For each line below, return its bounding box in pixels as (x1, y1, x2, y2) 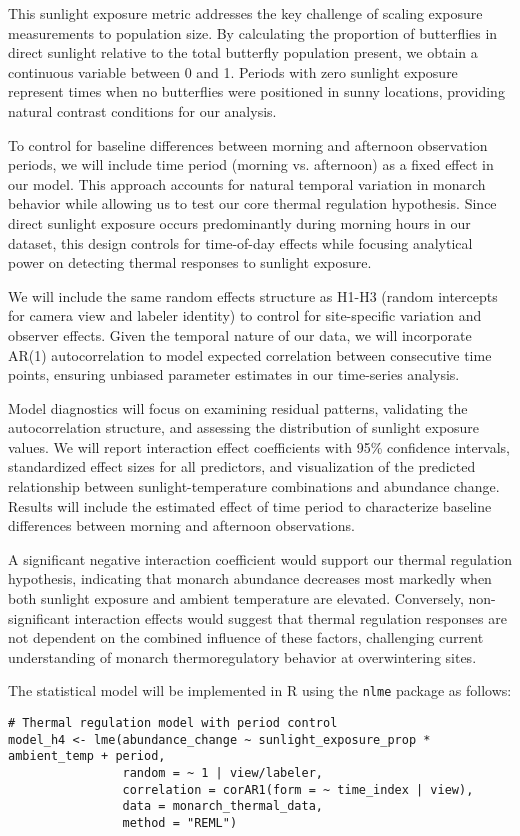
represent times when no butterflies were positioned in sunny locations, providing (8, 81, 505, 102)
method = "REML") (122, 816, 238, 830)
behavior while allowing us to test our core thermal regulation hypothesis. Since (8, 193, 497, 214)
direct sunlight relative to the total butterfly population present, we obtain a (8, 42, 478, 63)
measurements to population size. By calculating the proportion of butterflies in (8, 22, 498, 43)
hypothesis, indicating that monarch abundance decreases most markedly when (8, 568, 492, 589)
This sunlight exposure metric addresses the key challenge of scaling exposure (8, 3, 483, 23)
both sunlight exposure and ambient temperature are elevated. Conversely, (8, 588, 464, 609)
